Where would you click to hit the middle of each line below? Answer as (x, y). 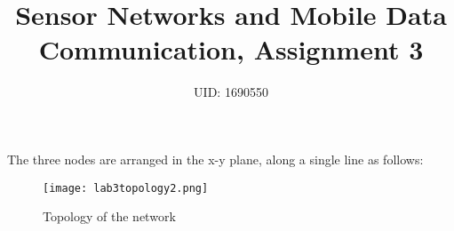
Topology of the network (109, 216)
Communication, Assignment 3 (231, 49)
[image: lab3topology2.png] (126, 188)
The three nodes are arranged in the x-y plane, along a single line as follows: (215, 159)
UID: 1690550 (231, 92)
